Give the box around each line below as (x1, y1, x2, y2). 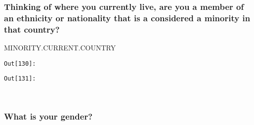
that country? (4, 23, 60, 35)
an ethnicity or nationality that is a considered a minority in (4, 11, 251, 24)
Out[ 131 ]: (4, 75, 36, 83)
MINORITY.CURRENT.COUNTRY (4, 42, 116, 53)
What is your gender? (4, 110, 93, 123)
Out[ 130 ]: (4, 60, 36, 67)
